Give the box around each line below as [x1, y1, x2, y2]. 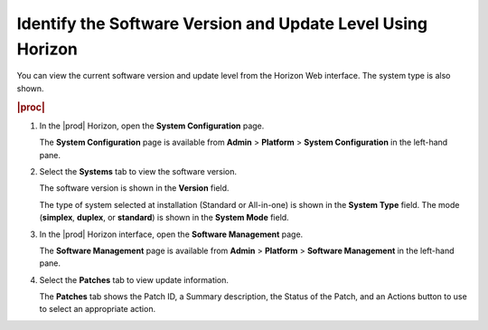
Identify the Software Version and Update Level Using [16, 14, 428, 33]
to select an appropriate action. [39, 304, 156, 315]
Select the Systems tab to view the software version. [39, 165, 238, 176]
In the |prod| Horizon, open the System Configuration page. [39, 120, 265, 131]
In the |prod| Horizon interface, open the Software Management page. [39, 229, 304, 240]
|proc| [16, 100, 45, 113]
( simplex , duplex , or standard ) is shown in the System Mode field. [39, 212, 289, 223]
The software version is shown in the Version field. [39, 183, 230, 193]
